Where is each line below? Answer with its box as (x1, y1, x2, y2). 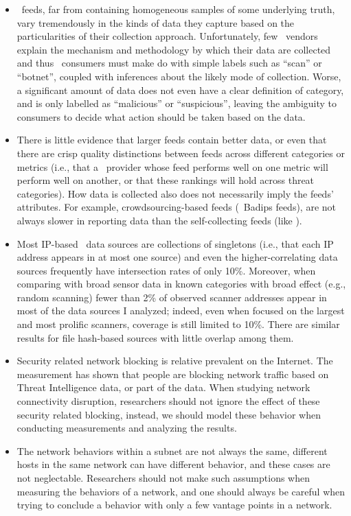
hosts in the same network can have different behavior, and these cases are (16, 457, 330, 471)
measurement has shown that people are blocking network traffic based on (16, 366, 329, 381)
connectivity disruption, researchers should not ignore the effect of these (16, 394, 320, 408)
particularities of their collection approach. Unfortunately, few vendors (16, 29, 318, 43)
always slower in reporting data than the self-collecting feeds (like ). (16, 213, 302, 227)
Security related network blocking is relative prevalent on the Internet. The (16, 353, 333, 368)
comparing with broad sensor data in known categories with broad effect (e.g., (16, 277, 346, 291)
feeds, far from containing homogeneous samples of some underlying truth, (21, 2, 335, 16)
